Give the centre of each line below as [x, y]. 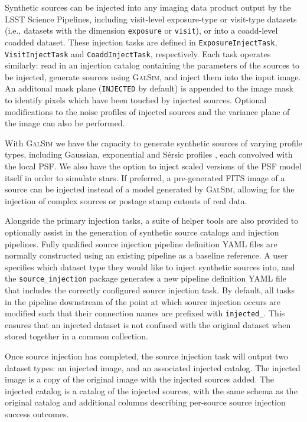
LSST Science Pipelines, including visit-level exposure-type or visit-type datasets [151, 19]
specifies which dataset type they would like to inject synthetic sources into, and [150, 266]
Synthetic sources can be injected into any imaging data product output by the [148, 7]
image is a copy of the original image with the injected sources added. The [140, 379]
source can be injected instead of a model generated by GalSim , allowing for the [150, 189]
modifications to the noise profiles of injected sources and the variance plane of [147, 111]
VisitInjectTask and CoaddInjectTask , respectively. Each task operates [138, 53]
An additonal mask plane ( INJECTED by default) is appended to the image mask [149, 88]
